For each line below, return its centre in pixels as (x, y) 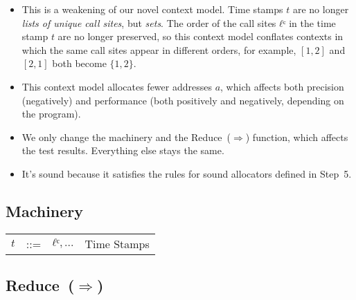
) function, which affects (297, 137)
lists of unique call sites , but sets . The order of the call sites (149, 22)
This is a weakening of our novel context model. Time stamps (152, 9)
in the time (312, 22)
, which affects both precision (282, 86)
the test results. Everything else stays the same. (123, 150)
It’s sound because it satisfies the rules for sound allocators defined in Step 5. (187, 173)
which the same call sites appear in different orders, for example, (159, 49)
